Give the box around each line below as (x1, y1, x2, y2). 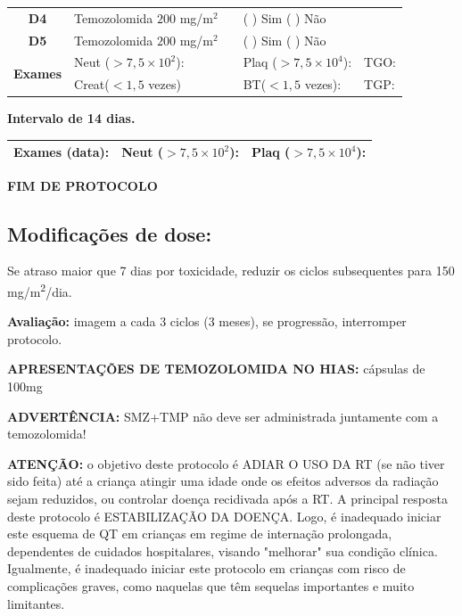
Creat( (74, 75, 110, 94)
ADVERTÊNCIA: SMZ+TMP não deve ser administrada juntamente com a (7, 407, 439, 425)
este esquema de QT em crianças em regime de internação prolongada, (7, 524, 392, 543)
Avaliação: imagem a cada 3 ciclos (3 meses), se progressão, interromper (7, 312, 407, 331)
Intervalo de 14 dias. (7, 109, 136, 127)
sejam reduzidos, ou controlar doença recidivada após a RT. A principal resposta (7, 489, 448, 507)
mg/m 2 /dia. (7, 279, 72, 300)
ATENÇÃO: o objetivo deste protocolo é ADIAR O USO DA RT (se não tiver (7, 454, 445, 472)
